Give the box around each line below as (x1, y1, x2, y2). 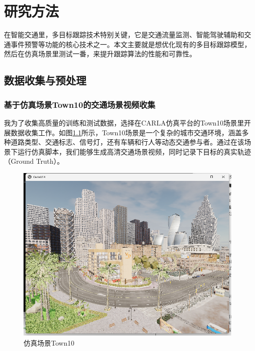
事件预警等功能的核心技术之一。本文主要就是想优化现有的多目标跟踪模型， (10, 39, 251, 49)
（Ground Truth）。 (4, 156, 64, 166)
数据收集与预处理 (4, 73, 86, 88)
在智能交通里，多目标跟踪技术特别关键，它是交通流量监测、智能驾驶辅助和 (4, 29, 244, 40)
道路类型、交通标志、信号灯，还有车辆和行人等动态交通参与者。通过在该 (10, 137, 244, 147)
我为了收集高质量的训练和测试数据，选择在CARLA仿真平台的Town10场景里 (4, 117, 244, 127)
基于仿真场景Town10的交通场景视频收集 (4, 98, 155, 110)
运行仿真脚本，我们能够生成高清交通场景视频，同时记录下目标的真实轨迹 (17, 146, 251, 156)
